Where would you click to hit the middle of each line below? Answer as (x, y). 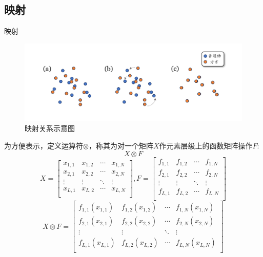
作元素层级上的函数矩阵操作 (206, 145)
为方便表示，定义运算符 (44, 145)
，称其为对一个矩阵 (121, 145)
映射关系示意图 (50, 128)
